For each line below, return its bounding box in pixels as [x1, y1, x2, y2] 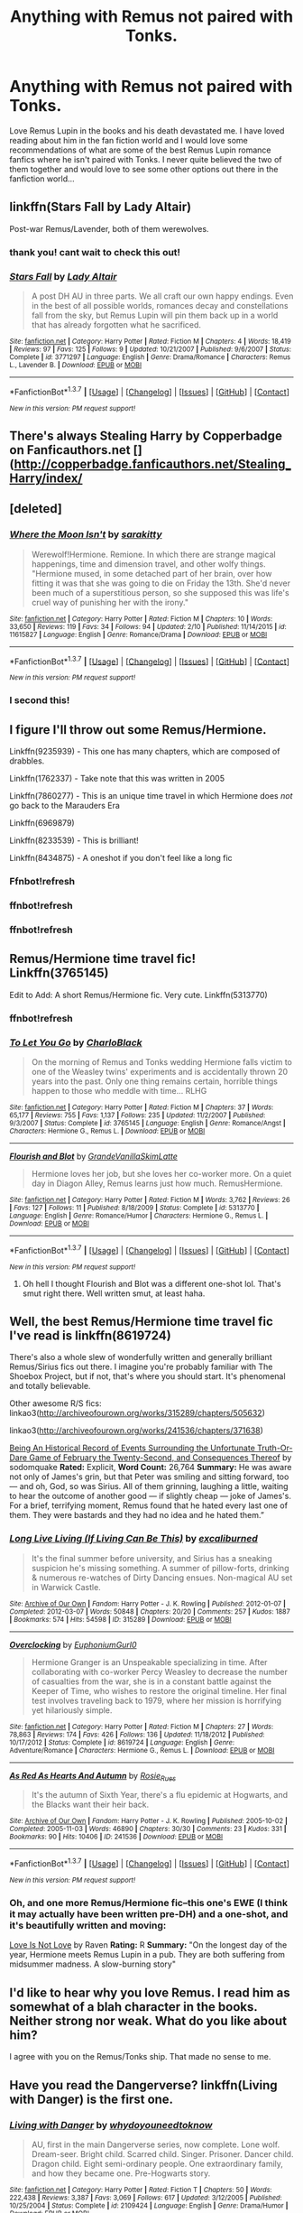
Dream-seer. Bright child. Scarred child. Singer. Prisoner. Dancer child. [31, 2148, 294, 2159]
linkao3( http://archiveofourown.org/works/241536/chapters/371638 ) [9, 1425, 264, 1436]
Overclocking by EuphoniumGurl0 [9, 1639, 137, 1650]
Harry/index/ [9, 471, 83, 486]
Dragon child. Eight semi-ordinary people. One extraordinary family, [31, 2158, 284, 2169]
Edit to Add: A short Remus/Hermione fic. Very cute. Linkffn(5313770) [9, 989, 268, 1000]
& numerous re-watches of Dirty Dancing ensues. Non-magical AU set [31, 1572, 293, 1583]
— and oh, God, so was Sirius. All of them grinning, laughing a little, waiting [9, 1481, 289, 1492]
